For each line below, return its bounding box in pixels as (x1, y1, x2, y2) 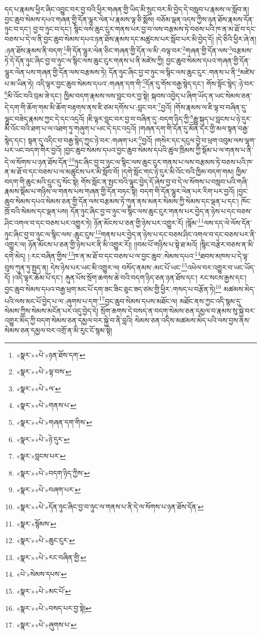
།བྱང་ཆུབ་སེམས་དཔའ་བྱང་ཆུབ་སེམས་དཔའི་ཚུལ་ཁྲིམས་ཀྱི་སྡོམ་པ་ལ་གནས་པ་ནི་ (64, 145, 253, 155)
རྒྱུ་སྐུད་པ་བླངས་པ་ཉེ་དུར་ (193, 113, 252, 124)
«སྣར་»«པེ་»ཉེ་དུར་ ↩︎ (16, 434, 70, 444)
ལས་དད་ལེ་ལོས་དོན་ (203, 217, 252, 228)
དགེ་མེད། (5, 250, 26, 261)
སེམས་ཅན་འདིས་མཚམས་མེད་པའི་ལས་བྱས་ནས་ (135, 315, 250, 326)
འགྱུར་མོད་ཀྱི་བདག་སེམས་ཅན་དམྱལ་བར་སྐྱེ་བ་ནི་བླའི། (5, 315, 133, 326)
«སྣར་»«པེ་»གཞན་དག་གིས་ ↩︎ (16, 416, 92, 427)
